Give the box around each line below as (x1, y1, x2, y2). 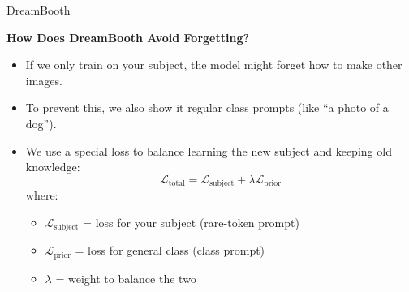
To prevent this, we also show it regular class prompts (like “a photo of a (25, 99, 389, 116)
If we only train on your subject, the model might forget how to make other (25, 56, 403, 73)
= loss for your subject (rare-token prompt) (83, 213, 299, 230)
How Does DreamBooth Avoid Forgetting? (6, 28, 250, 45)
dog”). (25, 114, 57, 131)
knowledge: (25, 158, 80, 175)
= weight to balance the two (55, 269, 196, 286)
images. (25, 71, 62, 88)
